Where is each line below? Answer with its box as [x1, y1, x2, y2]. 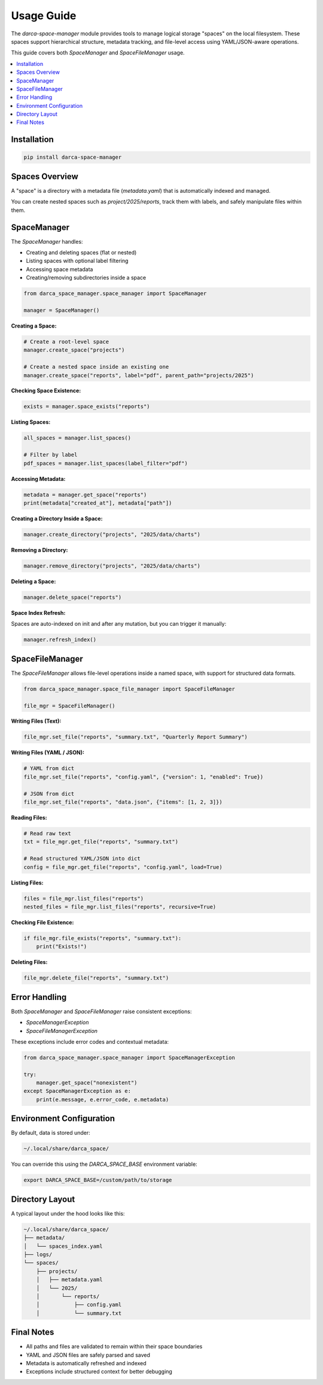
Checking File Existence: [11, 919, 74, 926]
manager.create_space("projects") [23, 347, 125, 353]
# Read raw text [23, 830, 72, 837]
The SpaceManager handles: [11, 238, 83, 245]
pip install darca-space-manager [23, 154, 122, 161]
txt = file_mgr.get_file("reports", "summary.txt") [23, 838, 179, 845]
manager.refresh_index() [23, 637, 97, 643]
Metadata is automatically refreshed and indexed [26, 1359, 147, 1366]
